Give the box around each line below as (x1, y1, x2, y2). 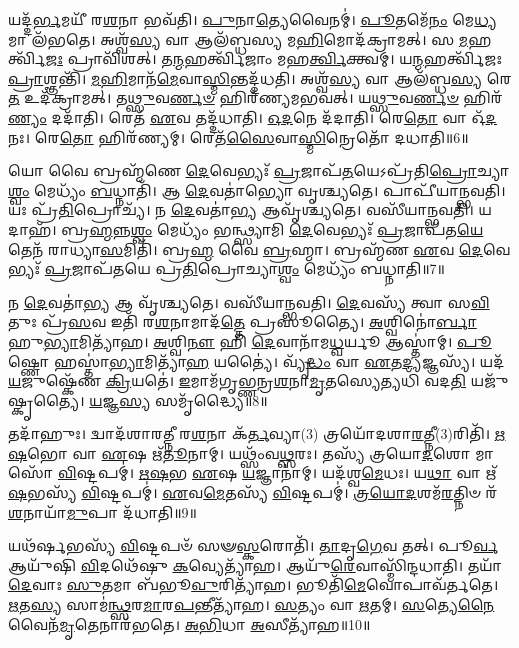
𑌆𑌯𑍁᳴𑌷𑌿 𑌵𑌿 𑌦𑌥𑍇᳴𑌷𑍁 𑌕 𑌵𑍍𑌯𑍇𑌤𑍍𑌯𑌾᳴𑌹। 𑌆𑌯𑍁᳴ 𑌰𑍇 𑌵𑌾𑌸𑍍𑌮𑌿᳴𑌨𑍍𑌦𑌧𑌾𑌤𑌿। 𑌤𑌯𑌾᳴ (8, 554, 503, 575)
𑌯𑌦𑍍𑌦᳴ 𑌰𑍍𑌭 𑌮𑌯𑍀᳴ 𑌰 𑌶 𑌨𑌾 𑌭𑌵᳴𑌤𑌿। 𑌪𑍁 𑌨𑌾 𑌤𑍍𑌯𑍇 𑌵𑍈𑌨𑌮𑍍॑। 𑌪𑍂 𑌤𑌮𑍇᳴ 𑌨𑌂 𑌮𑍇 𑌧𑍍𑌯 (8, 9, 497, 29)
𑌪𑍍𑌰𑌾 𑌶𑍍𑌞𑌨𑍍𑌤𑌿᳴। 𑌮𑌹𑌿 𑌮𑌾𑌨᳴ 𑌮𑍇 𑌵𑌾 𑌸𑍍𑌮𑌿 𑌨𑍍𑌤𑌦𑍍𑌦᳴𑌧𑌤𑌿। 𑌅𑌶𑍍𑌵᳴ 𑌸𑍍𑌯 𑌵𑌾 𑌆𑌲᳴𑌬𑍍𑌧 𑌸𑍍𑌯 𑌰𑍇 (8, 67, 512, 88)
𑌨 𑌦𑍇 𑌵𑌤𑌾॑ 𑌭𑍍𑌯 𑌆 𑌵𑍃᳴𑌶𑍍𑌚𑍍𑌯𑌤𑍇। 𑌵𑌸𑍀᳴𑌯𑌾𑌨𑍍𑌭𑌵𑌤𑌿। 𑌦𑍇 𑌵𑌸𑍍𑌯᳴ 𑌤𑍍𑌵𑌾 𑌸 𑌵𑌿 (8, 291, 490, 312)
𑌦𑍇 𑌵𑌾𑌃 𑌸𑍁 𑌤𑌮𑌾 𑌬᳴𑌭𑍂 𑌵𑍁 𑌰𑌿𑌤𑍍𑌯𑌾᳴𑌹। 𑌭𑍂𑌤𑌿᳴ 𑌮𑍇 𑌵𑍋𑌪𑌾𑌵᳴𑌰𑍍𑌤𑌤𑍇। (8, 574, 499, 595)
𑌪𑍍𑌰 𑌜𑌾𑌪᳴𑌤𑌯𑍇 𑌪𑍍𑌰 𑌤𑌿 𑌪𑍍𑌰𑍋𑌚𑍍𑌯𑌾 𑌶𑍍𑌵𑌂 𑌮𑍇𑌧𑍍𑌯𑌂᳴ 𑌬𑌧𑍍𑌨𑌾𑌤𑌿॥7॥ (44, 258, 445, 279)
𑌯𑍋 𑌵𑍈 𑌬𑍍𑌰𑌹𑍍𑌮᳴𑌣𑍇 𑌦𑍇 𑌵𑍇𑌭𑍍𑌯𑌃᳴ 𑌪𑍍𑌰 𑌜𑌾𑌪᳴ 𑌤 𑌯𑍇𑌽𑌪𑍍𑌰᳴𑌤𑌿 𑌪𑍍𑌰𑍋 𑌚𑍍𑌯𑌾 (8, 160, 510, 181)
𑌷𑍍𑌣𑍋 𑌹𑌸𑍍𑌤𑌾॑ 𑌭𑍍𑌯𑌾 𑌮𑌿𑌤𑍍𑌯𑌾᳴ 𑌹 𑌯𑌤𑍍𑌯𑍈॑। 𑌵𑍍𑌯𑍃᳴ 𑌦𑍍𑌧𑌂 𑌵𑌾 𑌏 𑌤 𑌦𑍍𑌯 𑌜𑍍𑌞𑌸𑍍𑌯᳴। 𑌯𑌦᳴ (8, 350, 505, 371)
